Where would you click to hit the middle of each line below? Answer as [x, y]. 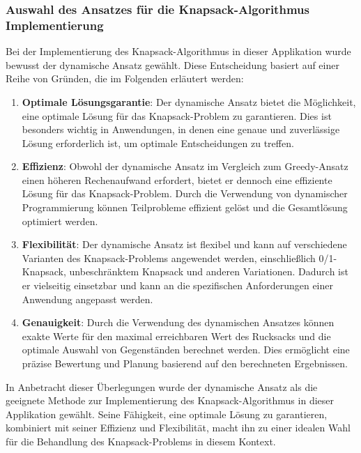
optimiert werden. [60, 221]
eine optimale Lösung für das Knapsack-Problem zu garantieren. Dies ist [177, 115]
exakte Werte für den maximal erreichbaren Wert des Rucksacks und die [176, 336]
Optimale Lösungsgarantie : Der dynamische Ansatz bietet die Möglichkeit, [189, 101]
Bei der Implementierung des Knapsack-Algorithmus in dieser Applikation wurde [178, 51]
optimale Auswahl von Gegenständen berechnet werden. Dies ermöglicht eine [186, 350]
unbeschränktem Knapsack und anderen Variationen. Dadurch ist [209, 271]
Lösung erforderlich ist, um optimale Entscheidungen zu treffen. [158, 143]
